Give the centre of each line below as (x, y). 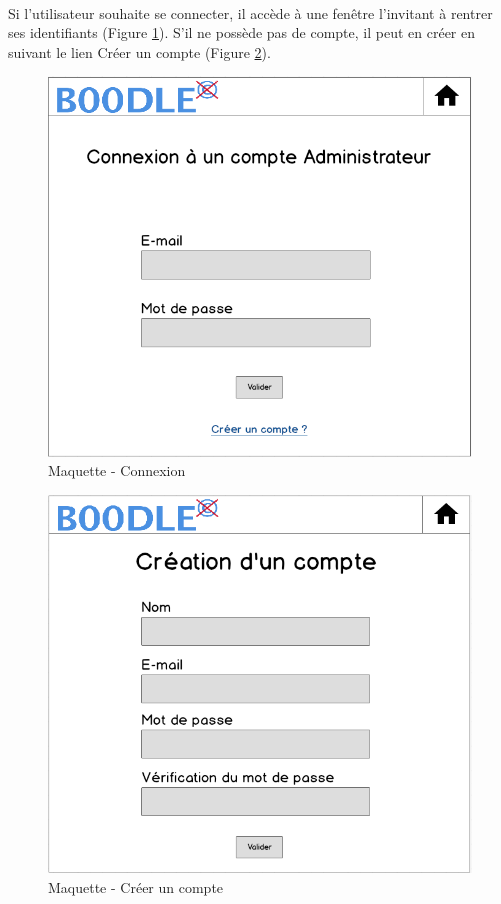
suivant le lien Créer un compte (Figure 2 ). (139, 51)
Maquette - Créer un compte (136, 887)
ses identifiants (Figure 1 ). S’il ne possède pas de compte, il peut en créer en (242, 32)
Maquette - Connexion (117, 470)
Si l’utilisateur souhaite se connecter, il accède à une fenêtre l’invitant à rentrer (250, 12)
